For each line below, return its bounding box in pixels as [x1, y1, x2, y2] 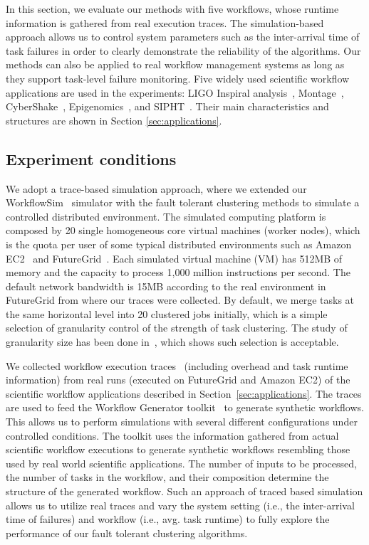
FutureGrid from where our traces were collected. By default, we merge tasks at [6, 292, 355, 307]
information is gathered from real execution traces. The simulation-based [6, 15, 324, 30]
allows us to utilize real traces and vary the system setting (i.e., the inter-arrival [6, 497, 355, 512]
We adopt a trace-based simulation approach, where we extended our [6, 181, 307, 196]
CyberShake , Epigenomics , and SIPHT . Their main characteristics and [6, 99, 329, 114]
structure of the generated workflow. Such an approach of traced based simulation [6, 484, 363, 499]
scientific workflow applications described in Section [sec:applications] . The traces [6, 386, 362, 401]
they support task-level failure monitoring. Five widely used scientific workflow [6, 70, 350, 85]
